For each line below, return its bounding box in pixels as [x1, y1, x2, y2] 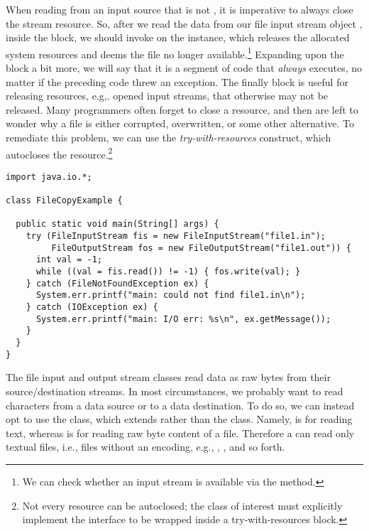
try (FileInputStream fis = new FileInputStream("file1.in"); [26, 231, 326, 242]
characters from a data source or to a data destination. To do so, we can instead [6, 397, 355, 412]
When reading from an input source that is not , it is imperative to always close [6, 2, 353, 16]
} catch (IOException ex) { [26, 302, 158, 313]
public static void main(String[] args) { [16, 219, 219, 230]
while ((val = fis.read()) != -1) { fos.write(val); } [35, 267, 301, 277]
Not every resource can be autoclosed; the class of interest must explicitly [22, 498, 343, 513]
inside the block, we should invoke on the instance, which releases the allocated [6, 30, 350, 45]
